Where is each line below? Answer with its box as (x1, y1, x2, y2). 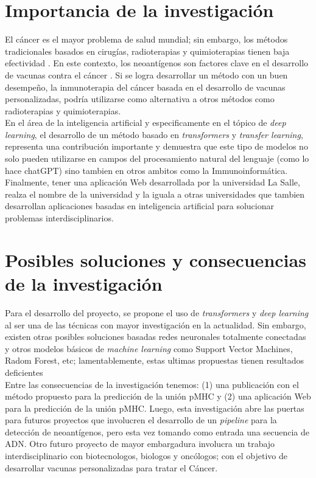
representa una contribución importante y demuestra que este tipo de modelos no (5, 140, 308, 153)
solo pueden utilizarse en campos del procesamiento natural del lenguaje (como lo (5, 152, 309, 165)
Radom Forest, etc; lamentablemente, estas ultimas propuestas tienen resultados (5, 354, 304, 367)
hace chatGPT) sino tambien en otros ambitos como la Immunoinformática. (5, 164, 288, 176)
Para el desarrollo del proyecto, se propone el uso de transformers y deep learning (5, 306, 309, 319)
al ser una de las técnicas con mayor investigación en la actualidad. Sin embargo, (5, 318, 306, 331)
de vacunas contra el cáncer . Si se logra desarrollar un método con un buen (5, 68, 288, 81)
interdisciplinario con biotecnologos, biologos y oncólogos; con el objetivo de (5, 449, 287, 462)
